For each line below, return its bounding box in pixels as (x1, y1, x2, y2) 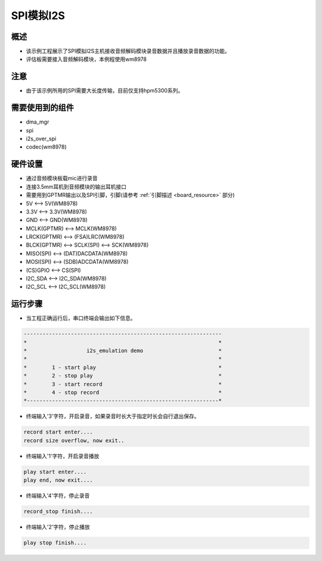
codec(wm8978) (26, 143, 67, 150)
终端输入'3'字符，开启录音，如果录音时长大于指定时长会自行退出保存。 (26, 412, 200, 420)
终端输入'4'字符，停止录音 (26, 492, 90, 500)
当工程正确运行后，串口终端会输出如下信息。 (26, 315, 136, 322)
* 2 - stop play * (23, 372, 222, 379)
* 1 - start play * (23, 364, 222, 371)
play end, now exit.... (23, 477, 94, 483)
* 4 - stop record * (23, 389, 222, 396)
